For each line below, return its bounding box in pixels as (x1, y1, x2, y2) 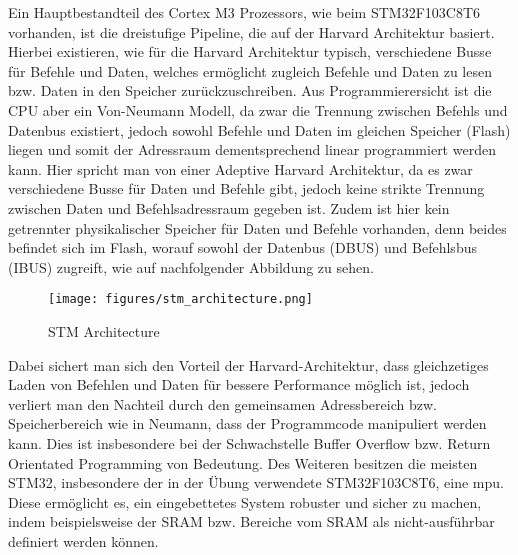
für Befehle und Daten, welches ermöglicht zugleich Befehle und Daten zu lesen (8, 60, 492, 81)
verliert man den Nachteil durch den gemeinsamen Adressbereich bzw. (8, 393, 437, 414)
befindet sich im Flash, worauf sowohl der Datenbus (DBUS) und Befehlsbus (8, 237, 477, 258)
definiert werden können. (8, 530, 159, 551)
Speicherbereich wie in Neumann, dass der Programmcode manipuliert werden (8, 413, 487, 434)
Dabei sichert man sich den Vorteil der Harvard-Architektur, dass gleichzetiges (8, 354, 489, 375)
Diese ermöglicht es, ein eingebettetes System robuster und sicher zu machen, (8, 491, 482, 512)
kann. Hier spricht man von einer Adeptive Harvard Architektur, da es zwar (8, 158, 473, 179)
